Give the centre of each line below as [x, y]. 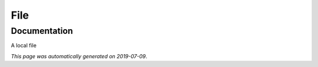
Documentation [42, 31]
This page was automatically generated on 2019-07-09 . [79, 56]
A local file [24, 45]
